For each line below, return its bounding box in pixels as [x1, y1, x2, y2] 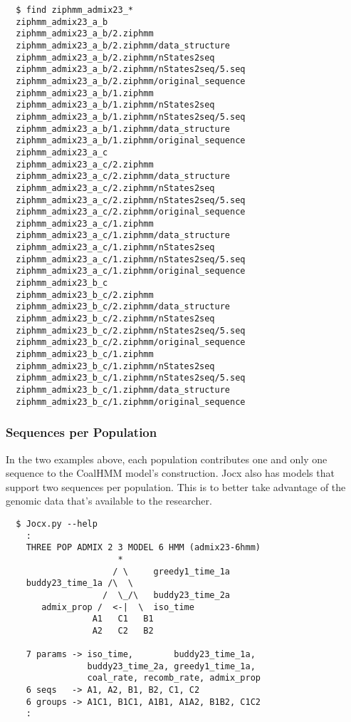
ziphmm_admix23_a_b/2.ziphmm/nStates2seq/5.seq [16, 64, 246, 75]
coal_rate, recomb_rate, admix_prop [87, 673, 261, 684]
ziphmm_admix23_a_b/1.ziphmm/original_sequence [16, 135, 246, 146]
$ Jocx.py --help [16, 518, 98, 529]
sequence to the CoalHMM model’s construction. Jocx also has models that [6, 465, 335, 480]
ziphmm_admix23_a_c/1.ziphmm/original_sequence [16, 266, 246, 277]
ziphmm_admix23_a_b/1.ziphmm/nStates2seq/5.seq [16, 111, 246, 122]
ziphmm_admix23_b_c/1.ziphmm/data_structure [16, 385, 230, 395]
